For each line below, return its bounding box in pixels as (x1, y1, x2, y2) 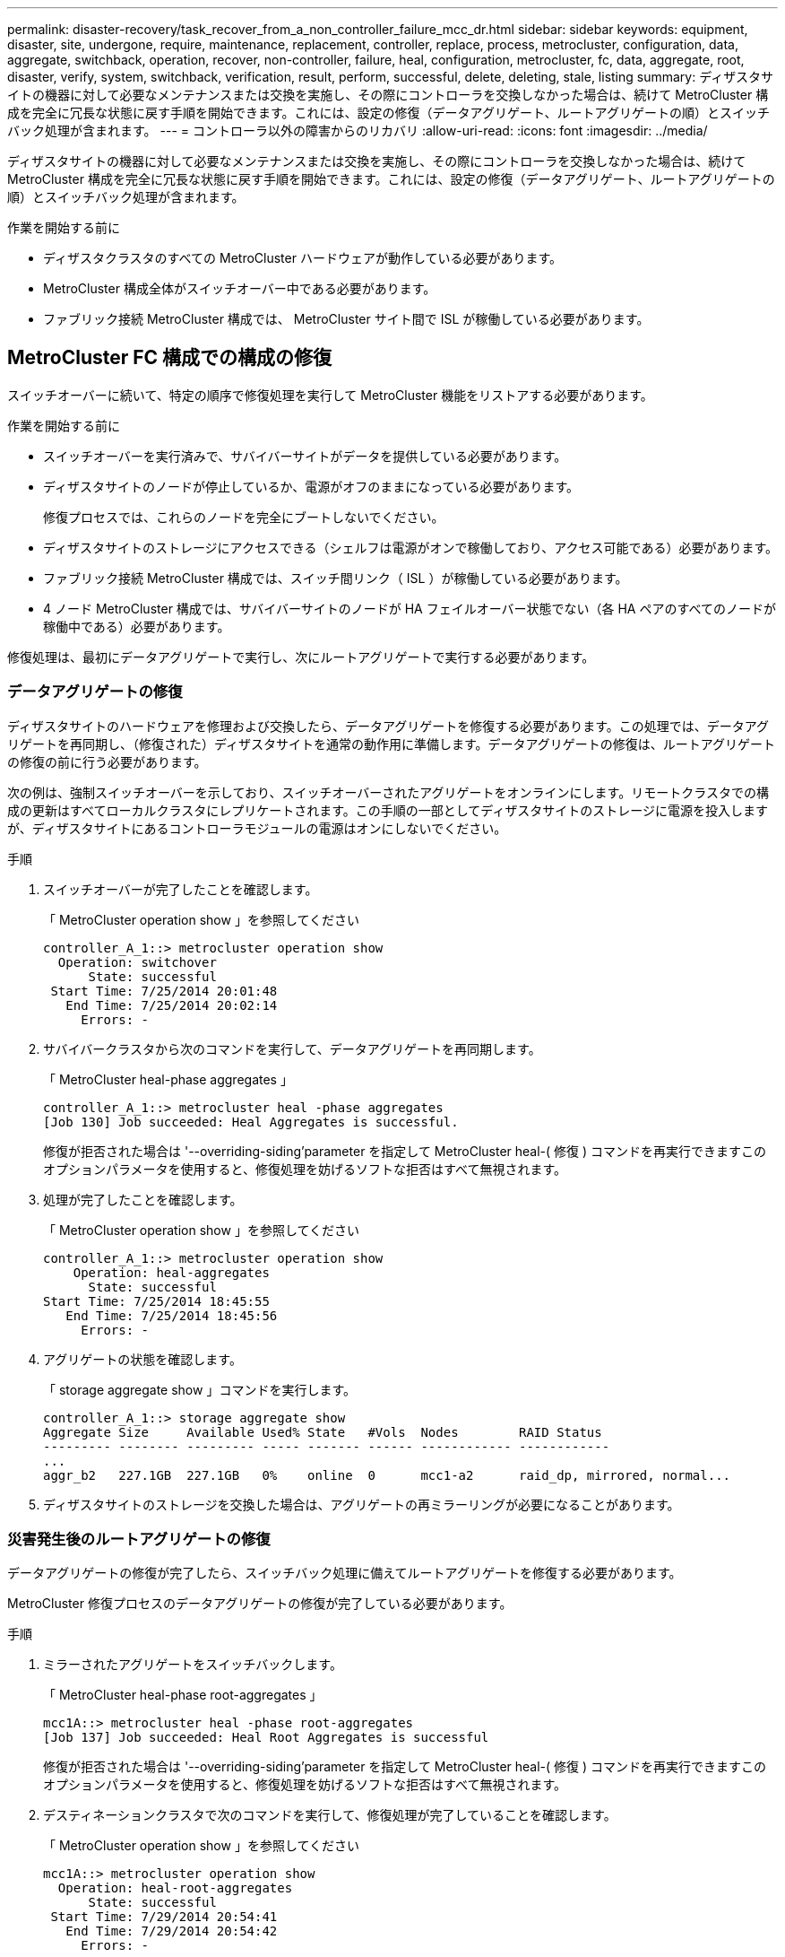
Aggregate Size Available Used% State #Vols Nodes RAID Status (43, 1424, 602, 1439)
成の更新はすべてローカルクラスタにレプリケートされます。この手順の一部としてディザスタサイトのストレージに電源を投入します (7, 802, 768, 818)
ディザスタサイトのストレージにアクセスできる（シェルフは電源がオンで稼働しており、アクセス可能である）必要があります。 (43, 539, 778, 555)
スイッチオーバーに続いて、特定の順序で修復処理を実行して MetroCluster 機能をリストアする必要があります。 (7, 387, 653, 403)
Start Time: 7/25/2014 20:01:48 (50, 983, 278, 998)
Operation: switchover (57, 954, 217, 970)
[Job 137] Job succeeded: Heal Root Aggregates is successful (43, 1730, 489, 1745)
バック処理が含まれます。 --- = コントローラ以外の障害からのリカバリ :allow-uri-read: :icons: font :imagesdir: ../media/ (7, 123, 708, 138)
